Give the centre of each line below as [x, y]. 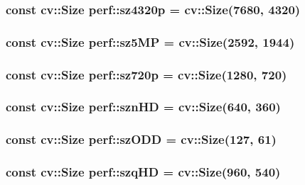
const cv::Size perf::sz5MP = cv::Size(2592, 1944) [150, 41]
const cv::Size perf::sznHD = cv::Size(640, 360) [143, 107]
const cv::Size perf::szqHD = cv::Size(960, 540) [143, 172]
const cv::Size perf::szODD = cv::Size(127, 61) [141, 139]
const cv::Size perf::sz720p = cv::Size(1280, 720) [146, 74]
